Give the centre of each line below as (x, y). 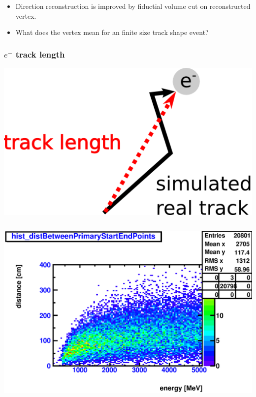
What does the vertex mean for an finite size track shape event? (112, 32)
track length (40, 54)
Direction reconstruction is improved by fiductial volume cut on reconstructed (133, 6)
